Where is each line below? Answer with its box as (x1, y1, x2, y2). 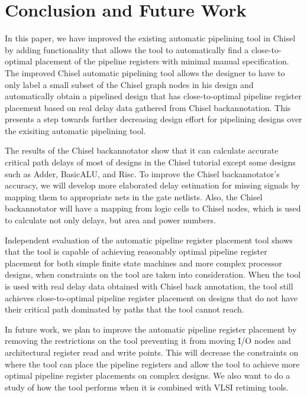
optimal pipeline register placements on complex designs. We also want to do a (5, 369, 290, 382)
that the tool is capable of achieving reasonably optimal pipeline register (5, 245, 267, 258)
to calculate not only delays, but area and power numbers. (5, 214, 216, 226)
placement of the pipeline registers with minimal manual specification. (35, 55, 289, 67)
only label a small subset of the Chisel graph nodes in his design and (5, 78, 254, 90)
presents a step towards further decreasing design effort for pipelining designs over (5, 113, 302, 125)
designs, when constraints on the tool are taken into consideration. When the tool (5, 268, 301, 281)
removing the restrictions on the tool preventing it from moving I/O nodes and (5, 334, 291, 347)
